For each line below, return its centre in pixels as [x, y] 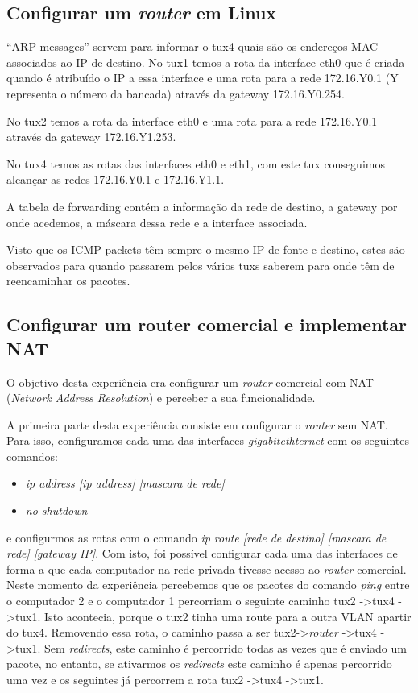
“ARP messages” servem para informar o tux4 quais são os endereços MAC [192, 46]
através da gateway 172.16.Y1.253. [91, 137]
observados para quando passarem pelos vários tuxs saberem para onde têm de [201, 265]
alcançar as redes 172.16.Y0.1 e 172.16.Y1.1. [116, 179]
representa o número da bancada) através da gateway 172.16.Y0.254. [176, 93]
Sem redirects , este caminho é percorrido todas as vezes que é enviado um [226, 647]
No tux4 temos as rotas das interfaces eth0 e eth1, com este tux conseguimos [196, 163]
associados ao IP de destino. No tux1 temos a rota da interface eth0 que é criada [206, 62]
